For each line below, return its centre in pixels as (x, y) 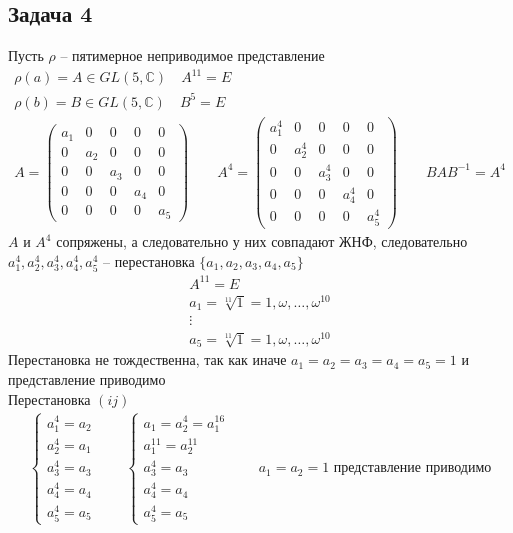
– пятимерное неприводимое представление (192, 55)
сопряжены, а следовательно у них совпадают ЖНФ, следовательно (262, 241)
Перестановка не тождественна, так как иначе (147, 359)
